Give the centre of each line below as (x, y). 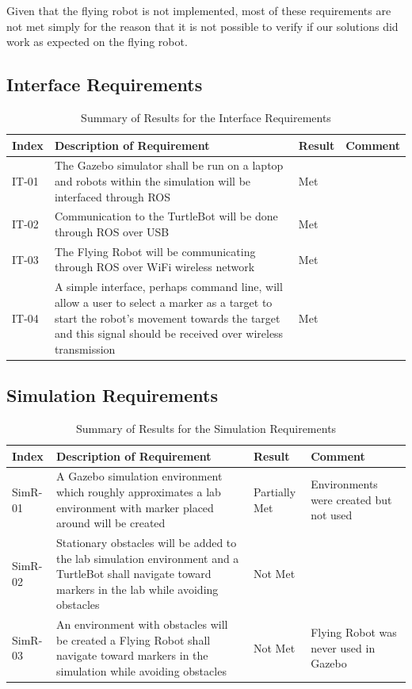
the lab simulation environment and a (148, 558)
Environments (344, 484)
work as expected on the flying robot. (97, 42)
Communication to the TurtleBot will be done (166, 216)
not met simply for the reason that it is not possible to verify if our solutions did (202, 26)
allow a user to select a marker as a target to (163, 302)
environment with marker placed (135, 507)
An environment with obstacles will (142, 624)
